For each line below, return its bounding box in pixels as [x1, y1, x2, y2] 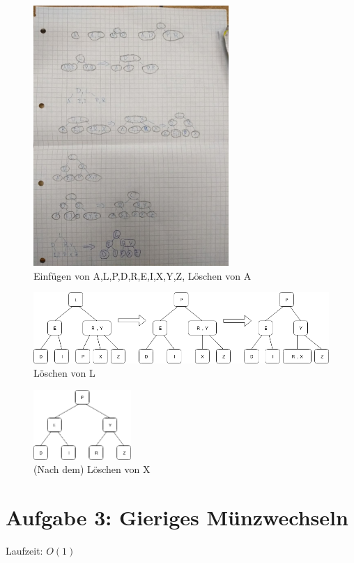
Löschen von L [33, 366, 95, 380]
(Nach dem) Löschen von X [33, 462, 151, 476]
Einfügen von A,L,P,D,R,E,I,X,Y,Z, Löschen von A [33, 268, 252, 283]
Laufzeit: [6, 543, 43, 558]
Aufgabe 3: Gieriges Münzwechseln [6, 503, 348, 532]
